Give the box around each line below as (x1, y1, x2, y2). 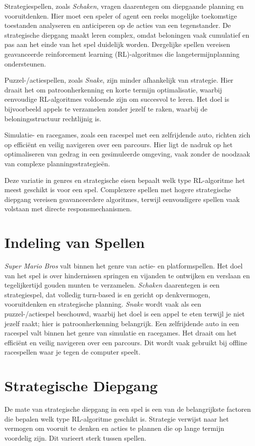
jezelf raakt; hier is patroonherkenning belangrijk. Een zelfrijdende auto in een (4, 318, 239, 328)
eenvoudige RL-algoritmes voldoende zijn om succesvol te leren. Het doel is (4, 94, 230, 104)
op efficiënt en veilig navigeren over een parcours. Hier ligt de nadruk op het (4, 139, 233, 149)
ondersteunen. (4, 58, 46, 68)
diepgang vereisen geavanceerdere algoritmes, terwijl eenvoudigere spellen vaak (4, 194, 240, 204)
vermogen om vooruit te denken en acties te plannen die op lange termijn (4, 423, 224, 433)
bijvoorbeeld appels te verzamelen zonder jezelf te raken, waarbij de (4, 103, 208, 113)
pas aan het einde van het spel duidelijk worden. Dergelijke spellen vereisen (4, 39, 231, 49)
